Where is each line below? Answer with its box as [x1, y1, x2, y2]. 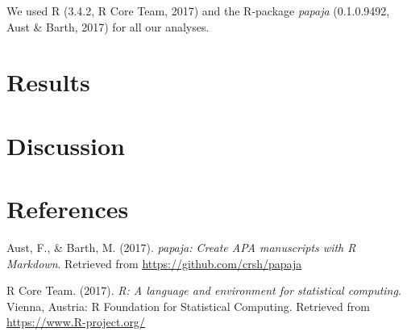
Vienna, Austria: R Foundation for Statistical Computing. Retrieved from [6, 297, 370, 314]
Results [6, 65, 90, 99]
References [6, 192, 129, 225]
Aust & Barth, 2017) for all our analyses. [6, 18, 210, 35]
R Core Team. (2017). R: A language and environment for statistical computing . [6, 282, 401, 299]
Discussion [6, 128, 125, 162]
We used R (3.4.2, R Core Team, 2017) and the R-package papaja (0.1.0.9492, [6, 2, 390, 19]
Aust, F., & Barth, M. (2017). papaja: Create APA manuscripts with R [6, 239, 356, 256]
